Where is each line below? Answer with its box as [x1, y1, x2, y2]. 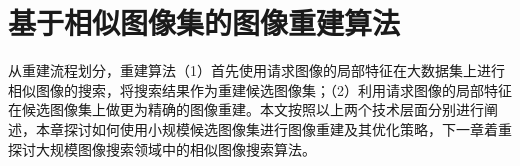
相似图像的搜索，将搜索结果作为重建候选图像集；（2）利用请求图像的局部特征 [8, 79, 512, 100]
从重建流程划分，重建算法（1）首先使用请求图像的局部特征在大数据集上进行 [8, 60, 505, 81]
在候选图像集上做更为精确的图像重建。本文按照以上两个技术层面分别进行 [8, 99, 484, 120]
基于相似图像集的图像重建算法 [8, 2, 401, 43]
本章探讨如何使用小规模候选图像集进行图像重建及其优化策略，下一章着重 [35, 118, 512, 139]
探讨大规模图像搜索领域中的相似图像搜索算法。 [8, 138, 316, 159]
